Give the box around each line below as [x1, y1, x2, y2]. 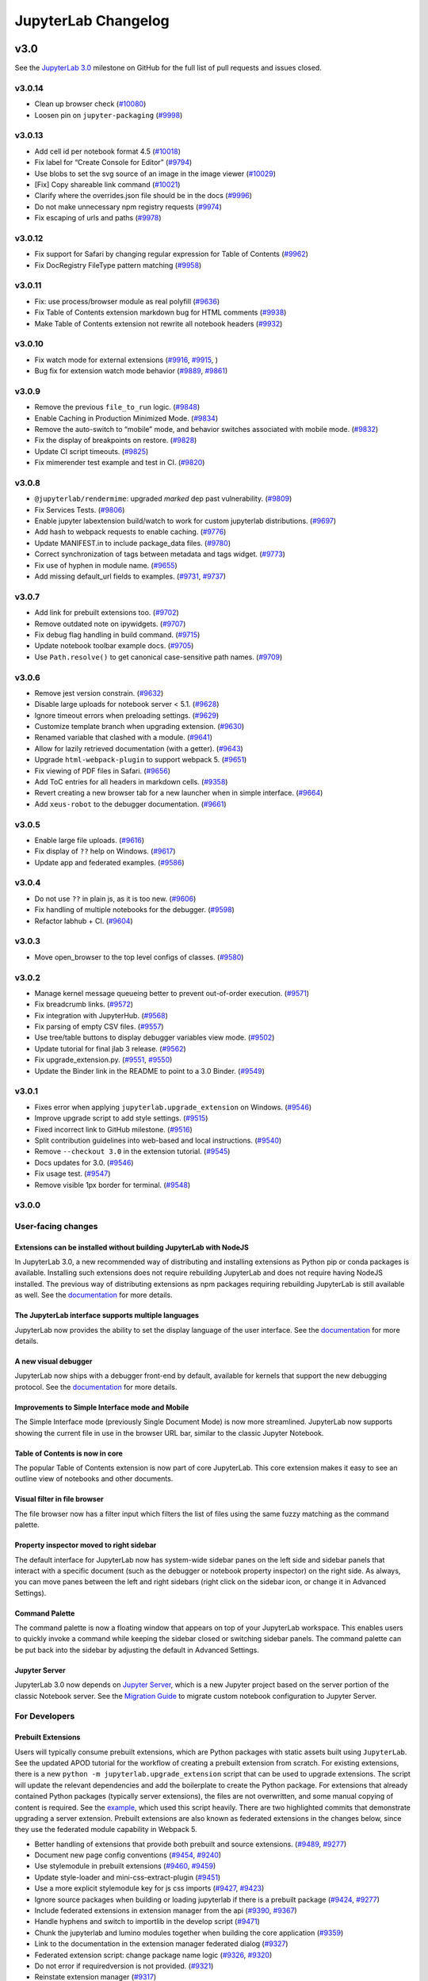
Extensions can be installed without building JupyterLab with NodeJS [14, 1242, 249, 1252]
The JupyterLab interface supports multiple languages [14, 1311, 200, 1320]
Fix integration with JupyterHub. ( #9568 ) [34, 1010, 168, 1020]
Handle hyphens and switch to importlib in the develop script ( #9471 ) [34, 1917, 261, 1926]
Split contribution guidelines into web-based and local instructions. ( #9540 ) [34, 1136, 282, 1145]
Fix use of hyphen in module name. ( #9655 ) [34, 560, 178, 570]
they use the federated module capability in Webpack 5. [14, 1825, 197, 1834]
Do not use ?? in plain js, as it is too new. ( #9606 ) [34, 894, 197, 903]
